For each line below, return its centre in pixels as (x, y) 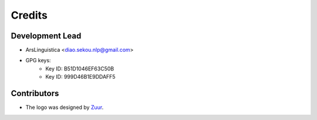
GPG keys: (38, 61)
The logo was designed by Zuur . (65, 107)
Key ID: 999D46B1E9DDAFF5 (80, 77)
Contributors (35, 93)
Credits (29, 15)
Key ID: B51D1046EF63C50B (80, 68)
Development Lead (46, 36)
